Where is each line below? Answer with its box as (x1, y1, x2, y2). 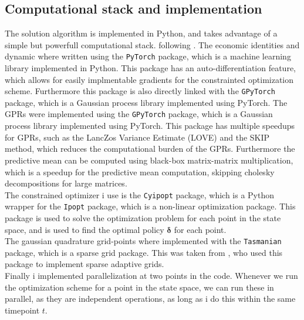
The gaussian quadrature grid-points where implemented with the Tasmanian (5, 235, 282, 247)
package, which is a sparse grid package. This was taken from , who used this (5, 246, 283, 258)
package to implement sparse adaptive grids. (5, 258, 164, 270)
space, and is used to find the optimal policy (5, 223, 164, 235)
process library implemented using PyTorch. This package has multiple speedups (5, 119, 295, 132)
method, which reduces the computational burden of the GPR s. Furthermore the (5, 142, 295, 155)
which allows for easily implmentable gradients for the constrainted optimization (5, 73, 294, 85)
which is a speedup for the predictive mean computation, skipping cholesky (5, 165, 275, 178)
